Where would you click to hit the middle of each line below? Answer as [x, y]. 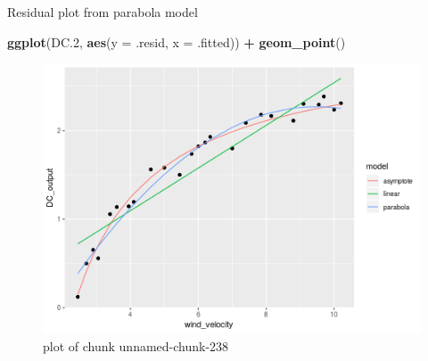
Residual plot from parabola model [103, 12]
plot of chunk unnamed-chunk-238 [136, 345]
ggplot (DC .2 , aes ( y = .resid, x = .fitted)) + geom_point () [177, 41]
